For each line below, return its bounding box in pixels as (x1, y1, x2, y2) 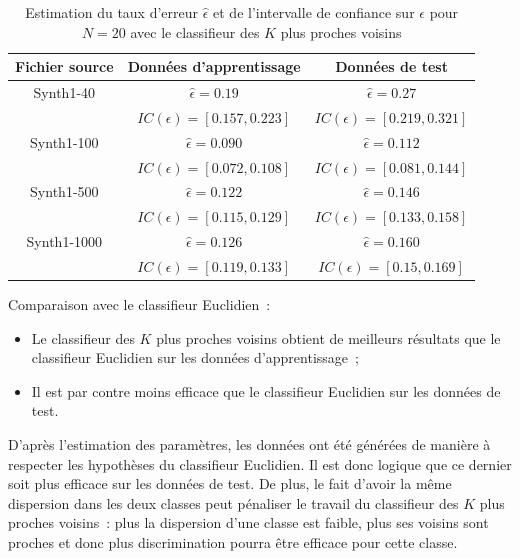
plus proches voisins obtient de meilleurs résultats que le (156, 327, 501, 348)
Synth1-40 (33, 82, 96, 103)
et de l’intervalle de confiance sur (213, 2, 415, 22)
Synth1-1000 (26, 231, 103, 252)
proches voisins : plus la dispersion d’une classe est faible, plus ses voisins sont (8, 512, 489, 533)
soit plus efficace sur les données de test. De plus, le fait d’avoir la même (8, 473, 452, 494)
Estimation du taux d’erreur (25, 2, 199, 22)
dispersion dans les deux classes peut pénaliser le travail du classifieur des (8, 492, 459, 513)
